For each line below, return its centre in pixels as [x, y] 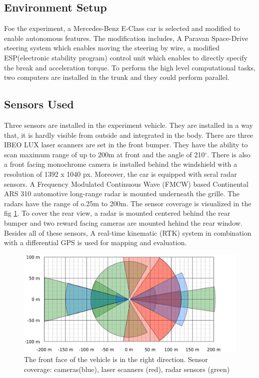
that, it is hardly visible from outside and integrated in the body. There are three [129, 135]
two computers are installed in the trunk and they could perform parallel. [117, 77]
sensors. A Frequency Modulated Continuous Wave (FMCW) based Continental [126, 184]
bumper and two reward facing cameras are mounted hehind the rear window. [123, 222]
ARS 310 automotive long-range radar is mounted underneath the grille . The [122, 193]
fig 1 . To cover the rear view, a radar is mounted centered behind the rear [117, 213]
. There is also [229, 154]
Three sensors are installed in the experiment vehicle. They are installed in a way [128, 125]
